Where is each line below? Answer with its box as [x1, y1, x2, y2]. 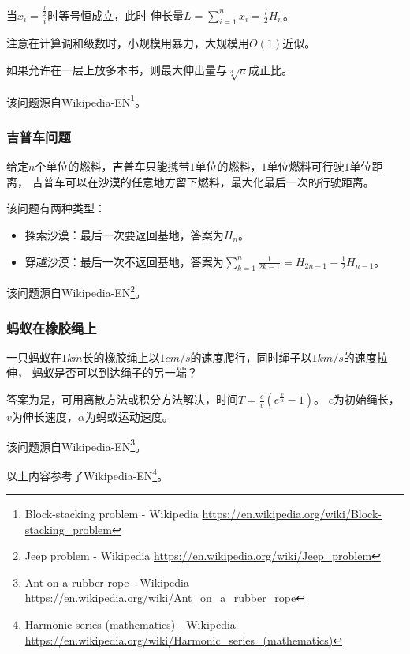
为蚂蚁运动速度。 [84, 408, 173, 424]
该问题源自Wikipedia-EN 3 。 [6, 435, 147, 454]
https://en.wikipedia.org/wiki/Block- [202, 506, 382, 522]
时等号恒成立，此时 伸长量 [47, 6, 184, 23]
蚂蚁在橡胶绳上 [6, 318, 97, 337]
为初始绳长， [333, 391, 400, 407]
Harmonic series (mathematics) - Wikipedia [24, 616, 236, 633]
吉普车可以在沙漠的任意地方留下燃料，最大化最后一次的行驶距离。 [32, 173, 375, 190]
